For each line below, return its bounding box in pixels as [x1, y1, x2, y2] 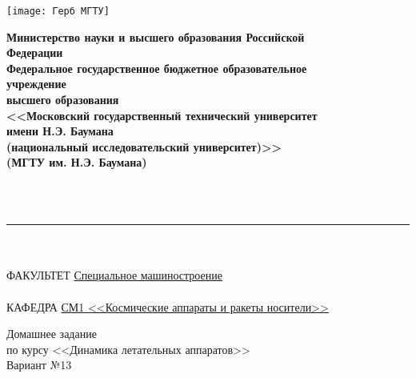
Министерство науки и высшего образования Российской [6, 28, 305, 45]
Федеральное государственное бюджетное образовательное [6, 59, 307, 76]
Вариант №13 [6, 356, 72, 373]
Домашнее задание [6, 325, 97, 342]
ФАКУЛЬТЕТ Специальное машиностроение [6, 267, 222, 283]
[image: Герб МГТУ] [6, 6, 110, 17]
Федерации [6, 44, 63, 61]
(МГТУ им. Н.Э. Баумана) [6, 154, 147, 171]
